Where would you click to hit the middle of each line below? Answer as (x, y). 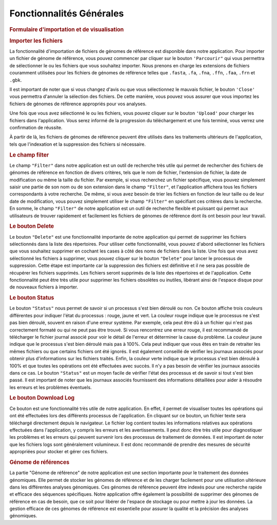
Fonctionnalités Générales (67, 13)
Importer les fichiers (36, 41)
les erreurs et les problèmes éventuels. (51, 387)
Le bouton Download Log (42, 398)
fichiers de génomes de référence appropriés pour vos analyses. (78, 104)
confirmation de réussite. (36, 127)
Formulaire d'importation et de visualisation (67, 29)
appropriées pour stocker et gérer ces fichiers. (59, 452)
